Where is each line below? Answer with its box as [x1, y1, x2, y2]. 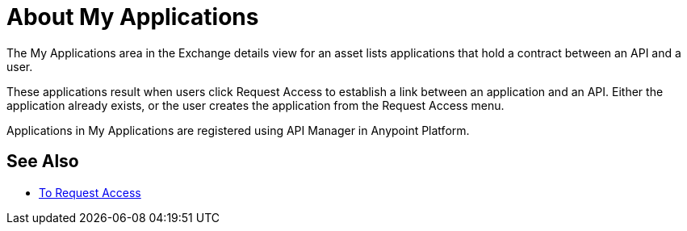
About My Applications [6, 3, 259, 31]
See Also [6, 151, 79, 172]
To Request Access [39, 185, 141, 199]
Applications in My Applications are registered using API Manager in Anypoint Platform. [6, 123, 470, 137]
